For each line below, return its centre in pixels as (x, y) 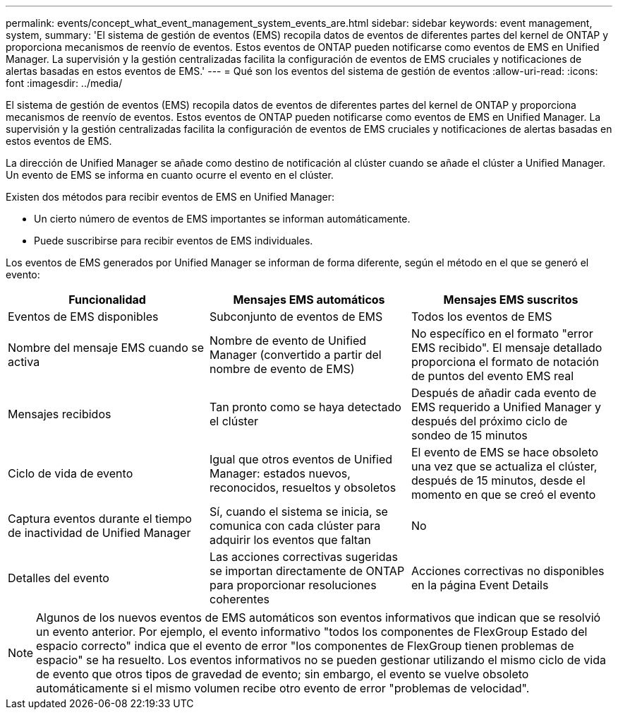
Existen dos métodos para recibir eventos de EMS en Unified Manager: (170, 197)
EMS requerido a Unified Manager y (506, 407)
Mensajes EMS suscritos (511, 300)
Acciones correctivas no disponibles (508, 571)
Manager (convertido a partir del (295, 355)
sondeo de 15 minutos (469, 435)
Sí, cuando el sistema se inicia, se (298, 512)
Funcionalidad (107, 300)
